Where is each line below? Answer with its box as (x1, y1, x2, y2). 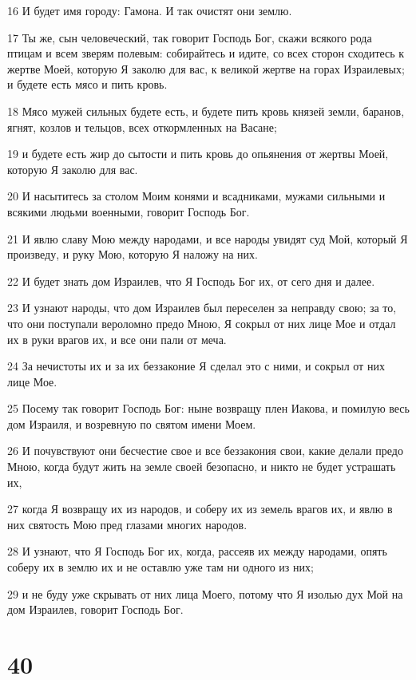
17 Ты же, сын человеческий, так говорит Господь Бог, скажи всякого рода (7, 29, 372, 45)
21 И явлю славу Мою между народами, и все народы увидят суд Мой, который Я (7, 230, 408, 247)
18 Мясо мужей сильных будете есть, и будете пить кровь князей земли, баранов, (7, 102, 405, 119)
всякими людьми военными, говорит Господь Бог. (7, 203, 250, 219)
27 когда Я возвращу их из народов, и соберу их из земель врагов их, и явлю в (7, 500, 393, 517)
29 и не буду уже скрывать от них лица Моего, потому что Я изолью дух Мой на (7, 585, 403, 602)
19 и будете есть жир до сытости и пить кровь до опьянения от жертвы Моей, (7, 145, 389, 162)
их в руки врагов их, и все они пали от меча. (7, 330, 227, 347)
